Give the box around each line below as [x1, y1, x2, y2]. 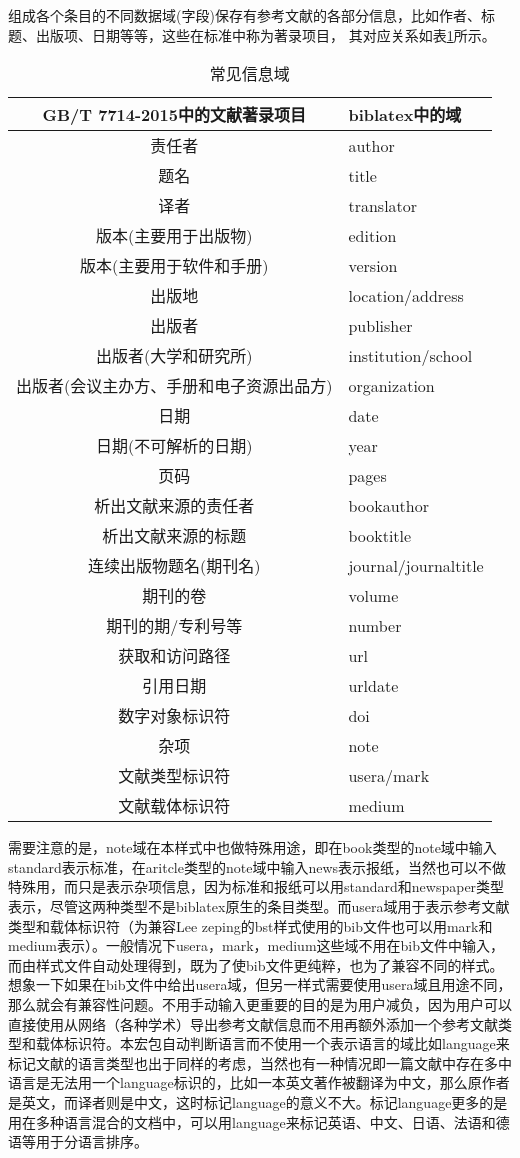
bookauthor [348, 493, 429, 517]
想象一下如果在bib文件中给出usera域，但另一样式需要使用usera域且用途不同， [8, 974, 512, 995]
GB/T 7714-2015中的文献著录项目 [42, 103, 306, 127]
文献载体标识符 [118, 794, 231, 818]
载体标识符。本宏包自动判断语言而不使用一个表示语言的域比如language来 [35, 1033, 510, 1054]
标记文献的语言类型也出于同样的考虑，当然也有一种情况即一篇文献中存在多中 [8, 1052, 512, 1073]
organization [348, 373, 435, 397]
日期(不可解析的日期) [96, 434, 253, 458]
